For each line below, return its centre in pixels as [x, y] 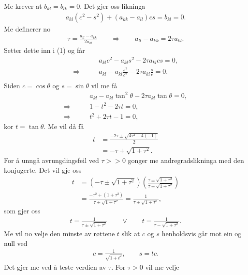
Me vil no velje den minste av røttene [59, 234]
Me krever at [23, 6]
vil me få [104, 85]
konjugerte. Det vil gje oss [43, 170]
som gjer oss [22, 211]
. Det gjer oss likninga [113, 6]
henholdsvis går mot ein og [202, 234]
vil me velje [162, 267]
